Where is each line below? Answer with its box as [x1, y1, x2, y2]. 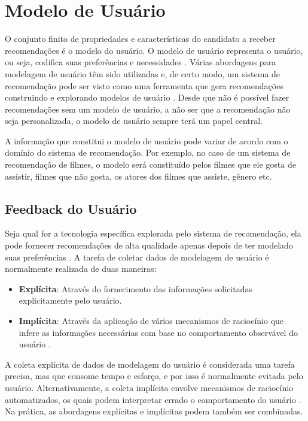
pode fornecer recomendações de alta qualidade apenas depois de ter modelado [5, 239, 293, 252]
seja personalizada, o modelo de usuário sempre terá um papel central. [5, 114, 263, 127]
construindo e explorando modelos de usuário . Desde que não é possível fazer [5, 91, 289, 104]
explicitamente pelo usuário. [19, 294, 122, 307]
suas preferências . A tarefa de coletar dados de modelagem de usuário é [5, 250, 269, 263]
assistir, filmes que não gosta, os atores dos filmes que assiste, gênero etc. [5, 169, 272, 182]
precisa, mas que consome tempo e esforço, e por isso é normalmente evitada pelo [5, 369, 303, 382]
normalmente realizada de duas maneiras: [5, 262, 157, 275]
